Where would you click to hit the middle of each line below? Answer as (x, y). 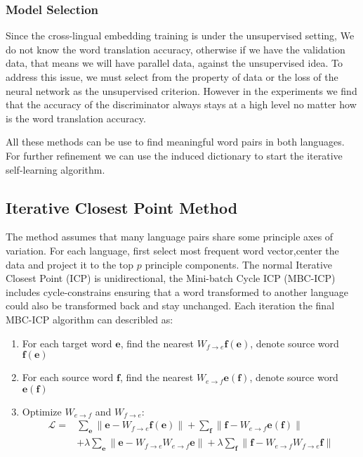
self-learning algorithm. (55, 169)
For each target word (67, 343)
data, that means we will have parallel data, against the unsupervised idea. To (174, 63)
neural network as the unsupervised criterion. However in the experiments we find (181, 90)
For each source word (68, 377)
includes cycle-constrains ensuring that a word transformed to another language (177, 291)
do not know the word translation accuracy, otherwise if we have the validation (176, 49)
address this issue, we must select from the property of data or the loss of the (172, 77)
